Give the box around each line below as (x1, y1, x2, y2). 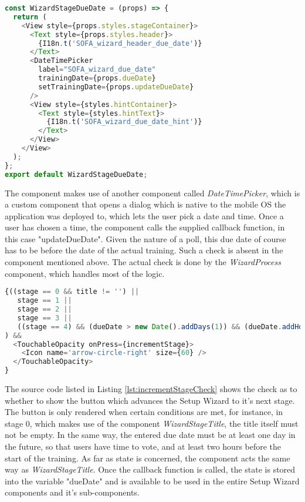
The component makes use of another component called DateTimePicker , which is (5, 186, 300, 199)
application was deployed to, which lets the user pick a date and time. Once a (5, 209, 284, 222)
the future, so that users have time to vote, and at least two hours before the (5, 440, 282, 452)
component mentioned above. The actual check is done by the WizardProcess (5, 256, 281, 268)
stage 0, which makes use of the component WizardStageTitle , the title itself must (5, 417, 299, 429)
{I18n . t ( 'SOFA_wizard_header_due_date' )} (38, 39, 202, 48)
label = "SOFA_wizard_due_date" (38, 65, 156, 74)
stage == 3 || (17, 313, 72, 322)
